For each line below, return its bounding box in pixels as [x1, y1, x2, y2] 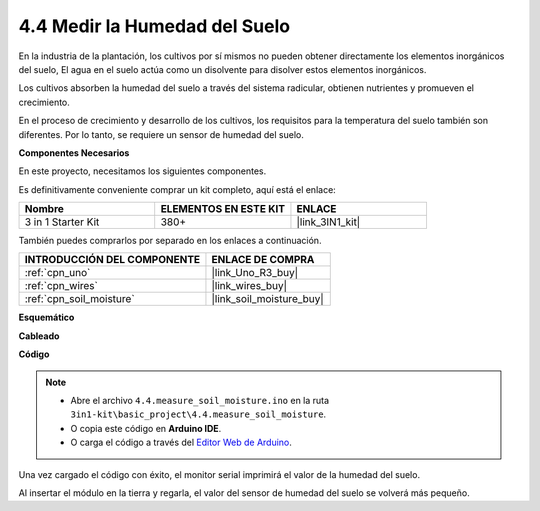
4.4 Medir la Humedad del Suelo [18, 15, 290, 37]
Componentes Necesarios [18, 146, 130, 159]
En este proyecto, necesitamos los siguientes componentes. [18, 165, 267, 177]
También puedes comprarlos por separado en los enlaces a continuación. [18, 235, 322, 247]
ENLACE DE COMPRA [211, 253, 315, 267]
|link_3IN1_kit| [296, 215, 361, 229]
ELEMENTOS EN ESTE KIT [160, 202, 285, 216]
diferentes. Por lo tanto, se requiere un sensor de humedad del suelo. [18, 128, 304, 140]
